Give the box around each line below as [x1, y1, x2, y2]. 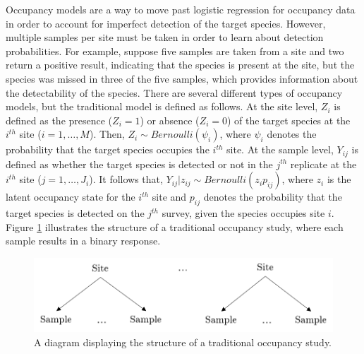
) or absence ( [140, 112, 200, 127]
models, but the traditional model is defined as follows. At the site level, [6, 99, 318, 114]
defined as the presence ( [6, 112, 113, 127]
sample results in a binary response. [6, 233, 161, 248]
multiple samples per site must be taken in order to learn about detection [6, 30, 324, 45]
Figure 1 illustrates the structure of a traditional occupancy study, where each [6, 219, 344, 234]
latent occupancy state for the [6, 189, 135, 204]
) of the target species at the [226, 112, 351, 127]
